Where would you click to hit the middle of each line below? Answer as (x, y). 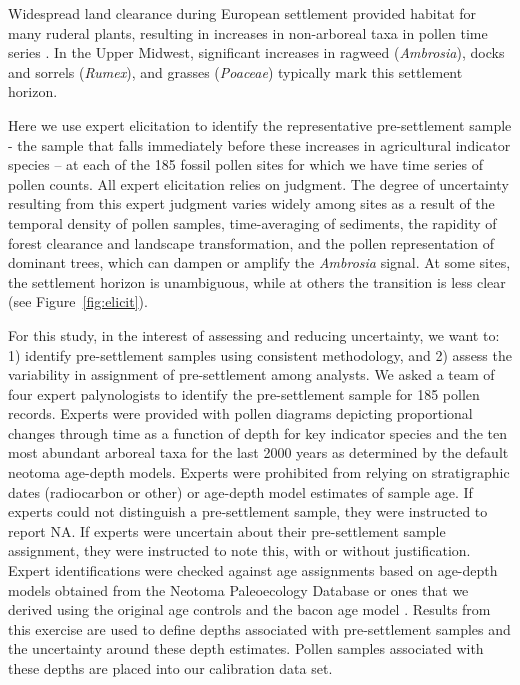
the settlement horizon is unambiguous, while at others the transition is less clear (257, 281)
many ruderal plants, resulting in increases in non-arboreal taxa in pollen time (248, 32)
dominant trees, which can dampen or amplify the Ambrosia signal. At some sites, (259, 262)
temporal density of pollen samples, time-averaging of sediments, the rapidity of (252, 222)
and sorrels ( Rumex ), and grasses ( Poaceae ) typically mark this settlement (235, 71)
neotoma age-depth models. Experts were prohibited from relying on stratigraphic (259, 472)
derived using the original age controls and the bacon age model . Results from (249, 609)
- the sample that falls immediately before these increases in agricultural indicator (259, 144)
